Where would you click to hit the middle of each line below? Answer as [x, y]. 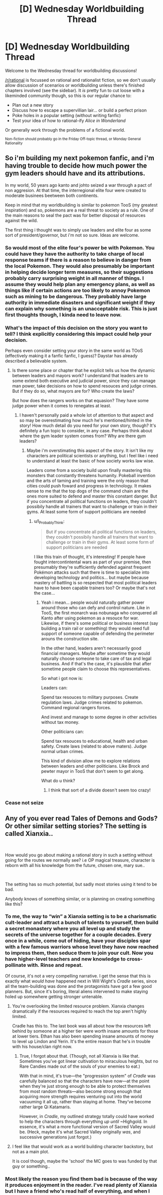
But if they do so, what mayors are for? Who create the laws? [73, 391]
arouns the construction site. [70, 638]
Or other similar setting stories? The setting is [76, 826]
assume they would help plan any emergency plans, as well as [80, 284]
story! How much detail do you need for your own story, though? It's [88, 425]
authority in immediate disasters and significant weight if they [80, 302]
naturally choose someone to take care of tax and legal [96, 658]
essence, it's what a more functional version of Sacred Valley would [87, 1126]
